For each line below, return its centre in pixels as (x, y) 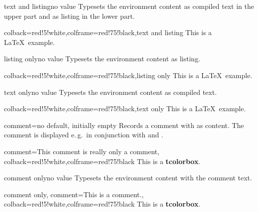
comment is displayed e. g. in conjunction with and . (84, 135)
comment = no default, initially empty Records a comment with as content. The (124, 125)
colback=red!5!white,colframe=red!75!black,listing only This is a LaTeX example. (128, 75)
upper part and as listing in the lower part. (69, 16)
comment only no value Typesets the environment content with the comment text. (128, 178)
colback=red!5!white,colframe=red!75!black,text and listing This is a (108, 32)
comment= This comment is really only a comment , (82, 151)
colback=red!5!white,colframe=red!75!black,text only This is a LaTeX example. (125, 108)
